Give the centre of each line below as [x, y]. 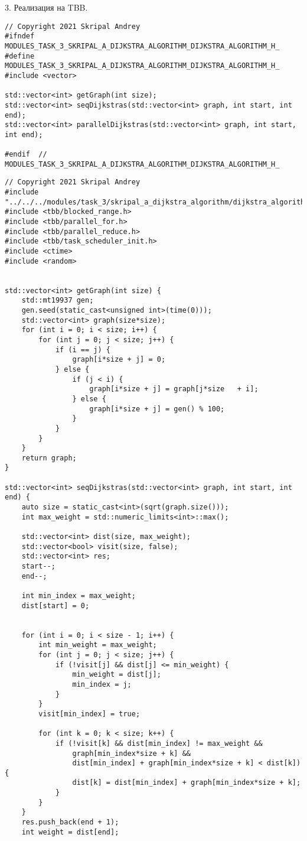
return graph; [49, 458]
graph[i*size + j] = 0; [119, 360]
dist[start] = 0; [55, 605]
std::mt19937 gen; [58, 301]
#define [20, 56]
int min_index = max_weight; [79, 596]
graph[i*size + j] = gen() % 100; [157, 409]
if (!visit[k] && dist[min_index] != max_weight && [159, 743]
